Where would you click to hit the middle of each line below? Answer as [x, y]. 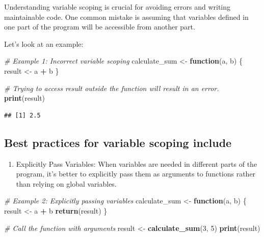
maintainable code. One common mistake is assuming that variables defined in [126, 17]
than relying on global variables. [66, 183]
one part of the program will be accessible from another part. [100, 27]
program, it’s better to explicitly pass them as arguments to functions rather [136, 174]
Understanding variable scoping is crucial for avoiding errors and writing [117, 7]
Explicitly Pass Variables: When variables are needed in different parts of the [137, 164]
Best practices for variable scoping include [118, 142]
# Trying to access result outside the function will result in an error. [112, 88]
